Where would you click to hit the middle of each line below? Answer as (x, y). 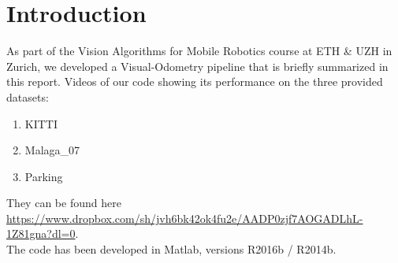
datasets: (28, 96)
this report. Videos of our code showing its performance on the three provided (195, 81)
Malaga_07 (52, 150)
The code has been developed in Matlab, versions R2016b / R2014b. (171, 249)
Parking (44, 176)
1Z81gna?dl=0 (41, 233)
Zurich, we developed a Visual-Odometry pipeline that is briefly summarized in (197, 66)
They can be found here (64, 203)
